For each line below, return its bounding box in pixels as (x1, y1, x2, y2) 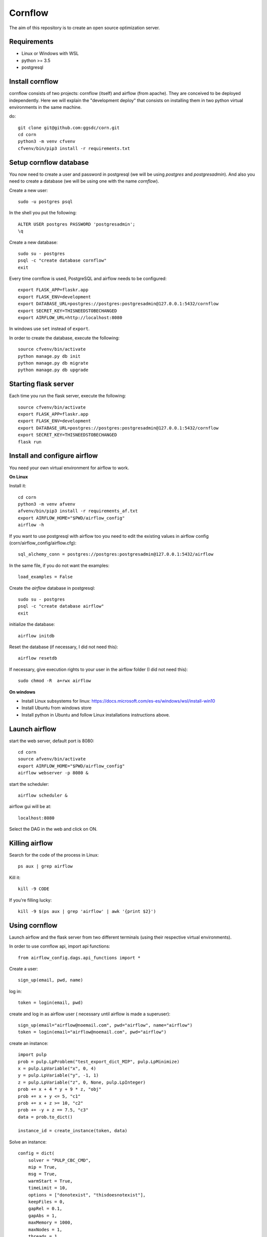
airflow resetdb (18, 656, 57, 661)
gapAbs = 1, (28, 1213, 57, 1218)
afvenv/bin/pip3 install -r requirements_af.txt (18, 508, 138, 514)
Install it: (9, 483, 27, 489)
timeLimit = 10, (28, 1185, 68, 1191)
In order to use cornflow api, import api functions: (9, 943, 111, 950)
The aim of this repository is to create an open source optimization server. (9, 25, 160, 31)
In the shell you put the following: (9, 210, 77, 216)
